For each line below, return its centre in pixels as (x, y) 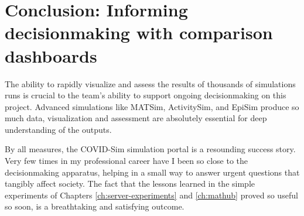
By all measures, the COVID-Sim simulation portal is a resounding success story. (150, 149)
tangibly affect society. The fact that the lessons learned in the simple (130, 184)
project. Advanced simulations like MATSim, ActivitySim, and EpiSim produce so (152, 106)
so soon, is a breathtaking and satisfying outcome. (95, 206)
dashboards (51, 55)
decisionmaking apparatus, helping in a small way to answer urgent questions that (152, 172)
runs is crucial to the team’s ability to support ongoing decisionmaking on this (146, 95)
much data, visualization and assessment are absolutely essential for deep (136, 118)
